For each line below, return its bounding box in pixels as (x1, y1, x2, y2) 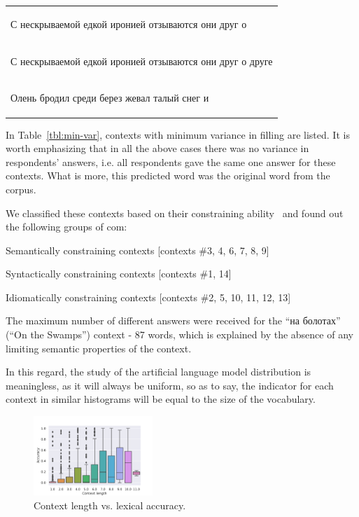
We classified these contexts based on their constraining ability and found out (6, 205, 344, 220)
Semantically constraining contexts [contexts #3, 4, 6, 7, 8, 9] (6, 242, 269, 257)
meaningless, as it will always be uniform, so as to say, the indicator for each (6, 378, 334, 392)
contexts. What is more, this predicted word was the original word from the (6, 168, 330, 183)
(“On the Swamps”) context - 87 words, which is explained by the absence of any (6, 327, 353, 342)
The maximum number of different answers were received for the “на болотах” (6, 313, 341, 328)
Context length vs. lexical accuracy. (34, 497, 186, 512)
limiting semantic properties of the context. (6, 340, 192, 355)
